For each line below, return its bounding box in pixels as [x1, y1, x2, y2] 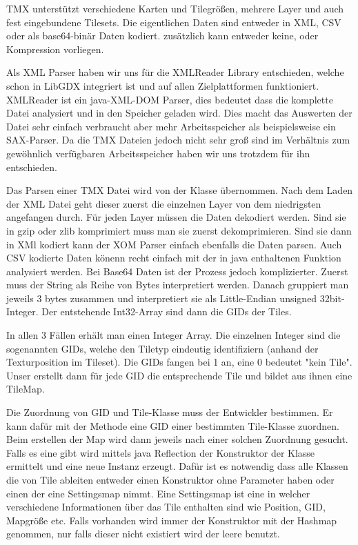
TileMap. [6, 381, 45, 396]
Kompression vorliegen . [6, 41, 104, 56]
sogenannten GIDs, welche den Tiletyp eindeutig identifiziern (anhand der [6, 341, 319, 355]
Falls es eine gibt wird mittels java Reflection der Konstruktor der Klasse [6, 445, 315, 459]
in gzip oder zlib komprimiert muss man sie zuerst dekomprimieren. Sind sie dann [6, 223, 352, 237]
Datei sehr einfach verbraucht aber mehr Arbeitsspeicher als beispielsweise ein [6, 119, 336, 133]
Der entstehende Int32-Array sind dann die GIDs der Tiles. [41, 304, 292, 319]
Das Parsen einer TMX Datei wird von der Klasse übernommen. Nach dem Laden [6, 183, 353, 197]
